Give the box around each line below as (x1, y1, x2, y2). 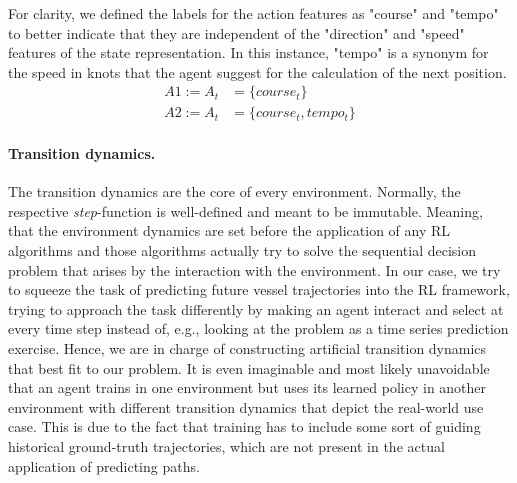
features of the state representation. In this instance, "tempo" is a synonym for (8, 42, 489, 63)
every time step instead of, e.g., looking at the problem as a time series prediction (8, 318, 509, 339)
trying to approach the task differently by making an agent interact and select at (8, 298, 504, 319)
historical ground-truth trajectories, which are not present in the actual (8, 435, 445, 456)
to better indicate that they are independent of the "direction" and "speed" (8, 22, 465, 43)
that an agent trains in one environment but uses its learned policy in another (8, 377, 487, 398)
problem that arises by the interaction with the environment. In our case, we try (8, 259, 501, 280)
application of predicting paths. (8, 455, 200, 476)
